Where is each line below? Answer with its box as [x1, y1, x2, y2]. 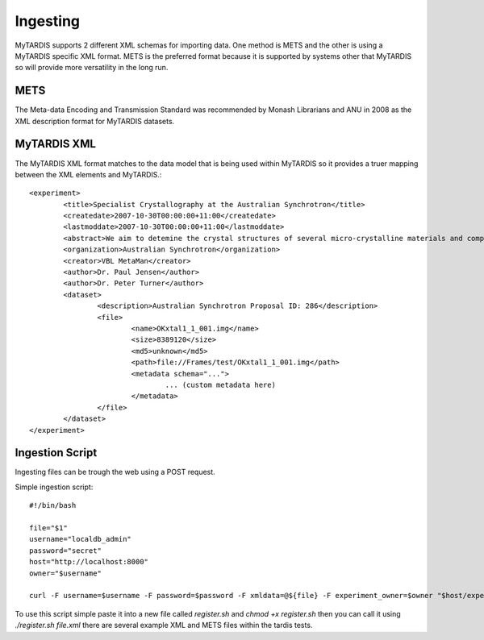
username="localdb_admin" [29, 534, 132, 544]
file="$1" [29, 523, 68, 532]
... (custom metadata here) [165, 380, 276, 389]
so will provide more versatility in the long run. [15, 63, 169, 73]
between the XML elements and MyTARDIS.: [15, 169, 162, 179]
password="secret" [29, 546, 102, 555]
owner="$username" [29, 568, 102, 578]
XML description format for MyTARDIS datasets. [15, 116, 175, 126]
